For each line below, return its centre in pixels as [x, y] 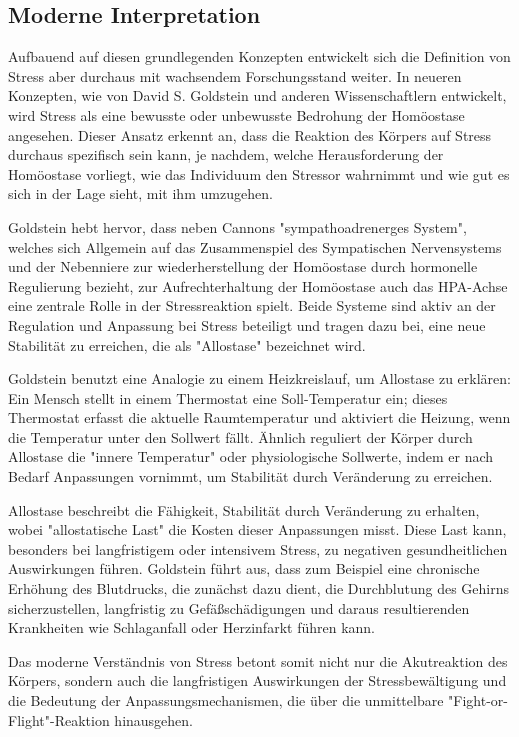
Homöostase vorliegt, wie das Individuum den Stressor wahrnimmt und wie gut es [259, 173]
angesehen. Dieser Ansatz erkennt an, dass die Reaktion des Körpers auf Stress [250, 134]
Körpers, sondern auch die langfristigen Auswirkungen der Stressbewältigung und [257, 680]
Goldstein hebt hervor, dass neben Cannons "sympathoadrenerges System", [237, 226]
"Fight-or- [478, 700]
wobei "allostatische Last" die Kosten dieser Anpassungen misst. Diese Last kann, [257, 529]
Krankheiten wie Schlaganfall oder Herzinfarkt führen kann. [191, 627]
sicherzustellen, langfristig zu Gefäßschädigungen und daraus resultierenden [239, 607]
